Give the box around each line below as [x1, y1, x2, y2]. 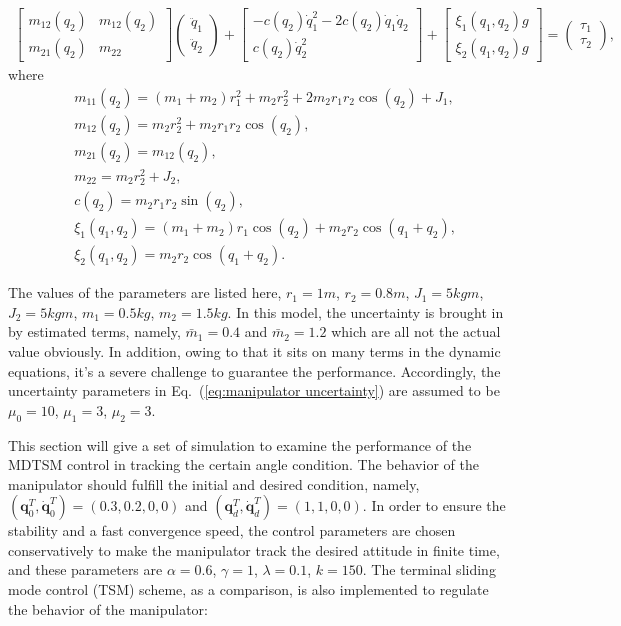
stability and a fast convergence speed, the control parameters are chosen [8, 520, 456, 541]
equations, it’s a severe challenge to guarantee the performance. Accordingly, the [8, 360, 501, 381]
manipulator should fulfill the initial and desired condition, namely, [8, 473, 420, 494]
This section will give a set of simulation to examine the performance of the [8, 434, 472, 455]
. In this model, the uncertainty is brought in [227, 301, 504, 322]
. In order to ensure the [362, 495, 506, 516]
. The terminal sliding [362, 559, 496, 580]
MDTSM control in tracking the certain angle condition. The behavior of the [8, 454, 479, 475]
